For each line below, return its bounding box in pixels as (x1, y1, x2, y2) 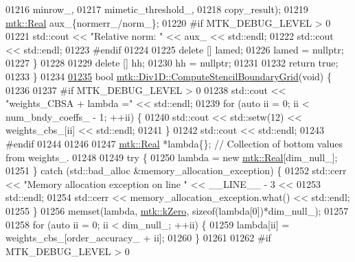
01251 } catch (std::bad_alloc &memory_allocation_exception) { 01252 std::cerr (5, 163, 347, 178)
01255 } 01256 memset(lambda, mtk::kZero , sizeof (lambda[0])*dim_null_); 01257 (5, 203, 349, 217)
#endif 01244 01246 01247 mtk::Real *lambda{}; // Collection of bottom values (5, 136, 343, 150)
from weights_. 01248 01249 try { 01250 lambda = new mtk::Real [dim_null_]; (5, 150, 338, 164)
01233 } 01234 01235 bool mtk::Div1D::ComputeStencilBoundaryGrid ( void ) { (5, 69, 332, 83)
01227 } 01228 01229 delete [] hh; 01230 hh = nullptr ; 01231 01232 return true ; (5, 56, 339, 70)
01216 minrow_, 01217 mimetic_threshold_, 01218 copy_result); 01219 (5, 2, 308, 16)
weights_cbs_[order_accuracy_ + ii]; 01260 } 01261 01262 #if (5, 230, 271, 245)
